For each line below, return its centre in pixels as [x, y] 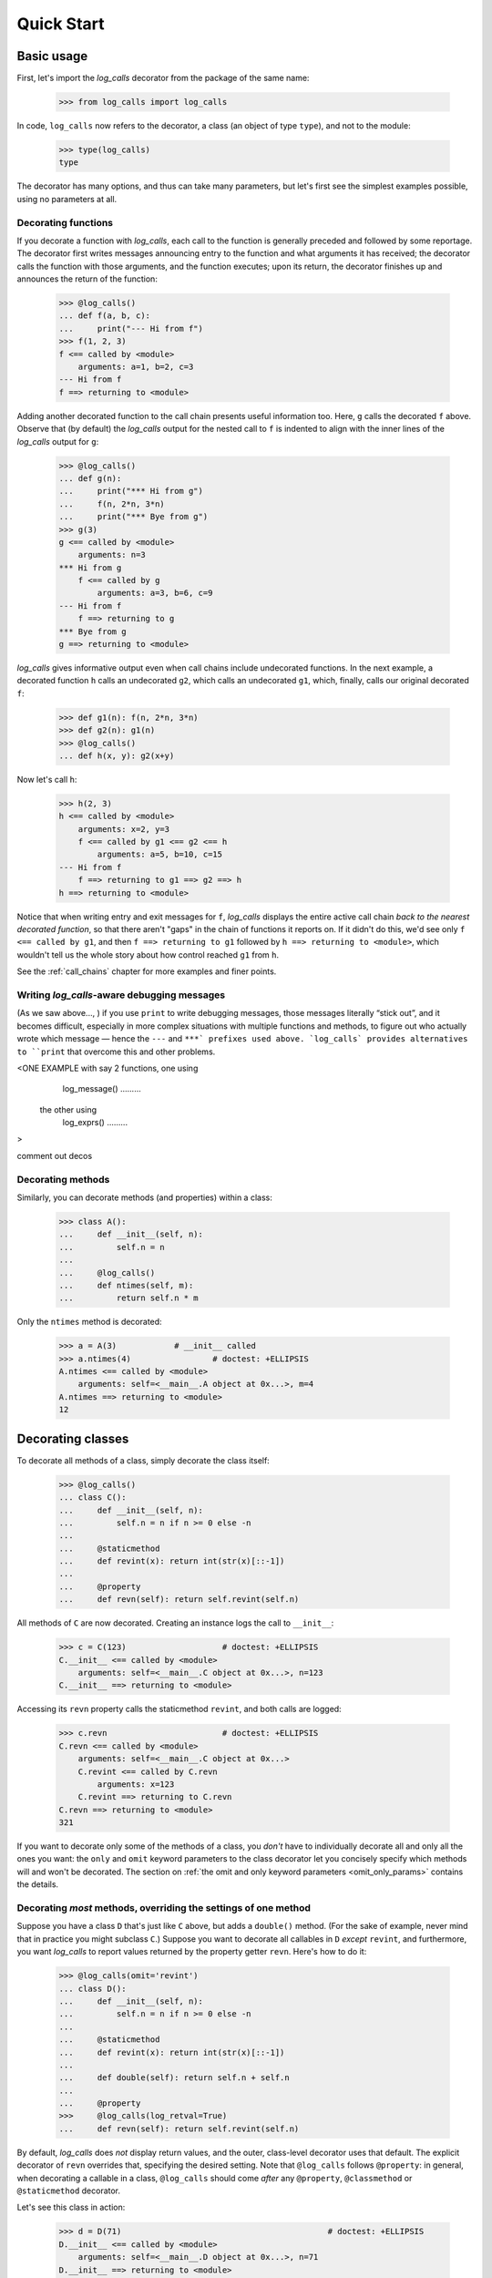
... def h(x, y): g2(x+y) [117, 755]
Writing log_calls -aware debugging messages [121, 995]
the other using [68, 1109]
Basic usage [52, 56]
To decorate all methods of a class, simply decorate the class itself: [143, 1460]
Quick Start [61, 24]
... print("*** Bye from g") [133, 517]
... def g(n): [90, 478]
